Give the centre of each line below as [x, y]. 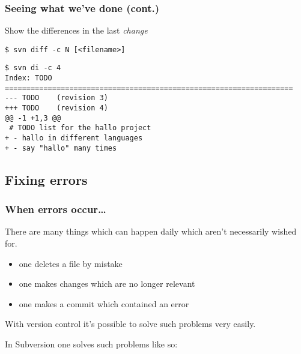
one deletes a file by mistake [71, 263]
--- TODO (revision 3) [56, 98]
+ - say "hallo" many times [61, 148]
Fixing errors [46, 179]
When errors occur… [56, 209]
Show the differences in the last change [76, 30]
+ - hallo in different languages [74, 138]
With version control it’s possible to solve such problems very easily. [130, 324]
